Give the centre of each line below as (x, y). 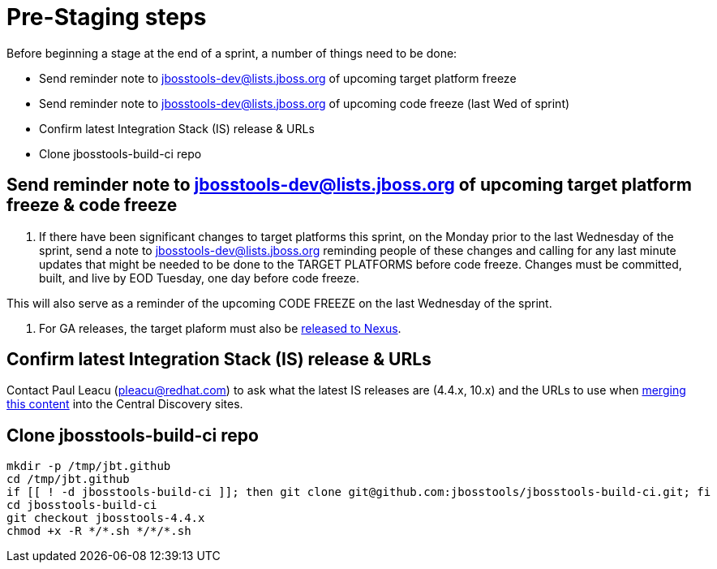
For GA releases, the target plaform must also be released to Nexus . (220, 328)
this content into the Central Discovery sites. (125, 404)
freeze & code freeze (92, 205)
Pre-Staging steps (107, 17)
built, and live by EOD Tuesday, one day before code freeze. (200, 278)
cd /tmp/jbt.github (68, 479)
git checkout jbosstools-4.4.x (106, 518)
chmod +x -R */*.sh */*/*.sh (99, 531)
